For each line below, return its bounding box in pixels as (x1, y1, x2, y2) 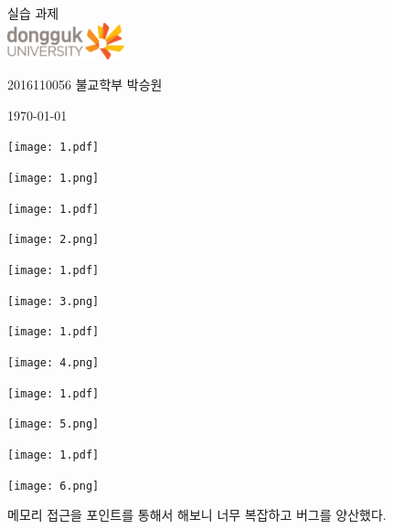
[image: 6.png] (7, 479, 100, 492)
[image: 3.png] (7, 294, 100, 308)
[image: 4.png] (7, 355, 100, 369)
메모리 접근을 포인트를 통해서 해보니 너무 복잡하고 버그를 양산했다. (7, 505, 387, 524)
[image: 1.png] (7, 172, 100, 185)
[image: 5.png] (7, 418, 100, 431)
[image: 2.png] (7, 233, 100, 247)
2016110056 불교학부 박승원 (7, 75, 163, 94)
